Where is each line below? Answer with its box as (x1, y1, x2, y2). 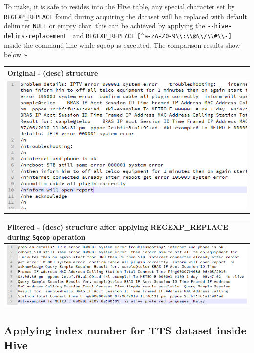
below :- (4, 49, 28, 60)
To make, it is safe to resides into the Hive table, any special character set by (4, 1, 235, 11)
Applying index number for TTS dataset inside (4, 323, 247, 338)
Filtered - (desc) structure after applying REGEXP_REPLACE (7, 222, 228, 232)
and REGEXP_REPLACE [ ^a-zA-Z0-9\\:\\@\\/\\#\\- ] (72, 30, 232, 40)
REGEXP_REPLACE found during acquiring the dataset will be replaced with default (4, 11, 247, 21)
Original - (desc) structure (7, 68, 98, 78)
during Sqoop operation (7, 231, 85, 242)
